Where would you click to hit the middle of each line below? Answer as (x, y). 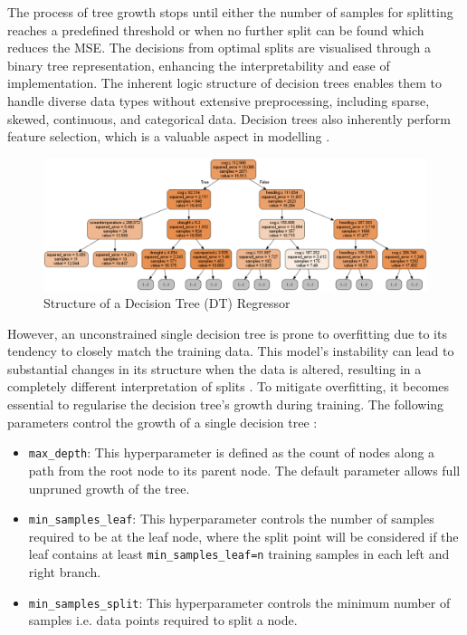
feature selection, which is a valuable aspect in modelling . (169, 136)
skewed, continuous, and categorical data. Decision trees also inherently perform (229, 118)
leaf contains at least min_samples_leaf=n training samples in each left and (239, 554)
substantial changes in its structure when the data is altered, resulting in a (214, 368)
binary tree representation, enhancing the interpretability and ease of (199, 65)
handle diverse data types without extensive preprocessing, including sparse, (219, 100)
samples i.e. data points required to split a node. (163, 620)
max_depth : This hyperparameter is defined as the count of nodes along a (232, 452)
